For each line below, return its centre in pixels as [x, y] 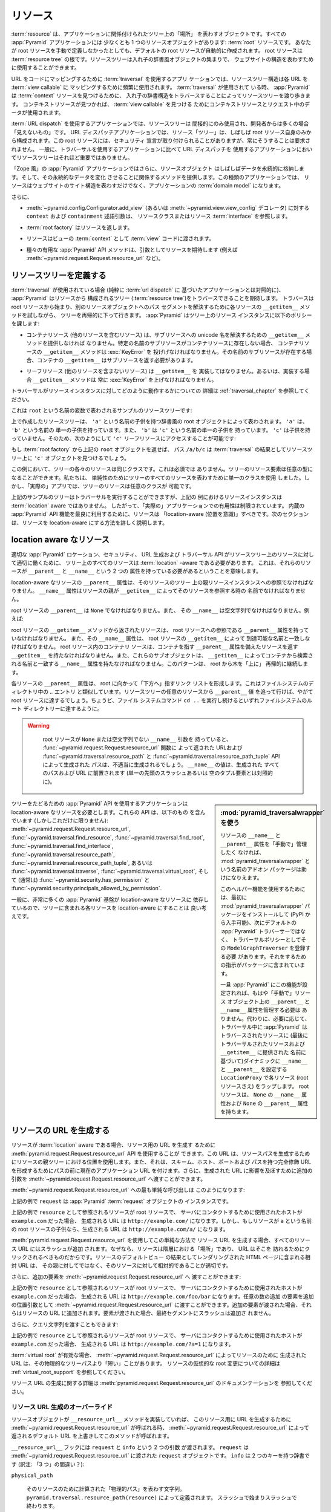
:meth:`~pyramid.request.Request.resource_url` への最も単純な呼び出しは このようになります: [128, 1190]
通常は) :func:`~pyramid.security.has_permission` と [85, 879]
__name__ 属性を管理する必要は [261, 1010]
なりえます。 [247, 878]
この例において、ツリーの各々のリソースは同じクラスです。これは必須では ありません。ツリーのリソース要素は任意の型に [162, 469]
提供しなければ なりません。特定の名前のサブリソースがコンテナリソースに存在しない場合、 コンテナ [173, 343]
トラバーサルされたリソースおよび [263, 1044]
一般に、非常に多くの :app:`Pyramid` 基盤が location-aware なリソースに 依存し [110, 899]
